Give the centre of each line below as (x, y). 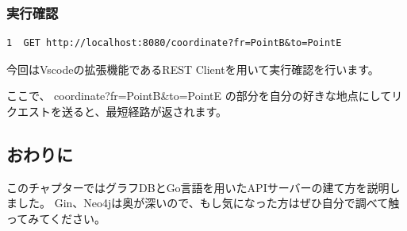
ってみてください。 (56, 218)
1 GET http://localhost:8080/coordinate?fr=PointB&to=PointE (174, 43)
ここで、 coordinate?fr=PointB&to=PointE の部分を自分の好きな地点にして (199, 96)
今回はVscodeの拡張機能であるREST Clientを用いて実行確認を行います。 (193, 69)
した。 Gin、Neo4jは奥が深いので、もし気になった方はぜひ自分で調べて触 (208, 203)
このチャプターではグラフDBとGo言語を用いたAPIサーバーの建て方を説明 (198, 187)
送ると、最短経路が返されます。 (144, 111)
